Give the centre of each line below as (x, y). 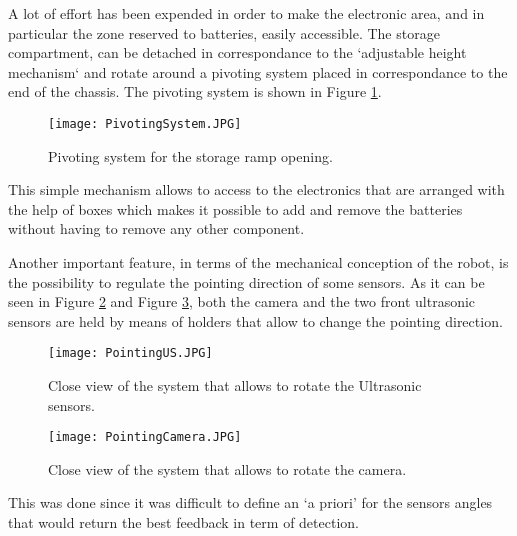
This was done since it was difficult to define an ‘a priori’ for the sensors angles (250, 502)
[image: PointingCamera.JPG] (145, 437)
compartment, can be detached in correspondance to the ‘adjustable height (237, 52)
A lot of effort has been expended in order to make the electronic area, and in (246, 13)
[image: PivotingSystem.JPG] (145, 123)
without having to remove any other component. (156, 228)
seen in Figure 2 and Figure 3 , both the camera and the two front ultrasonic (242, 301)
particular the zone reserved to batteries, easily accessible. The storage (224, 32)
